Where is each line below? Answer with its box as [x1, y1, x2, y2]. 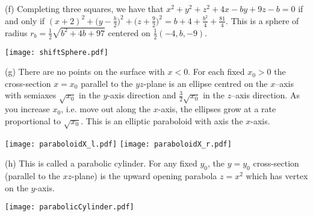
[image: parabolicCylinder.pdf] [5, 203, 134, 212]
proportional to [5, 114, 61, 127]
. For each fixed [188, 65, 245, 78]
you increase [5, 103, 50, 115]
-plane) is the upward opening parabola [72, 170, 217, 182]
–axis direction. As [231, 89, 300, 101]
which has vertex [246, 170, 308, 182]
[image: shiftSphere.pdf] [5, 48, 108, 57]
